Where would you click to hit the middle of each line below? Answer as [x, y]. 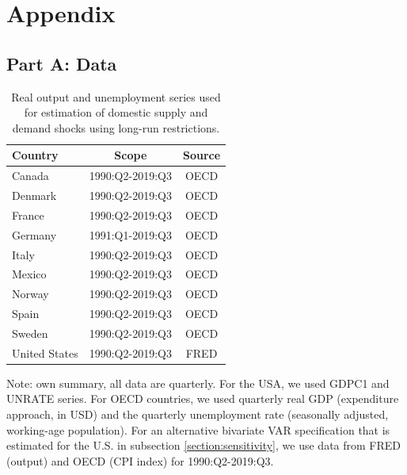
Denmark [34, 195]
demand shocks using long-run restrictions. [116, 127]
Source [202, 155]
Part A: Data [62, 63]
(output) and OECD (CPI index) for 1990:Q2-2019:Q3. [140, 460]
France [28, 215]
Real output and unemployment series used [116, 96]
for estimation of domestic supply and [116, 112]
